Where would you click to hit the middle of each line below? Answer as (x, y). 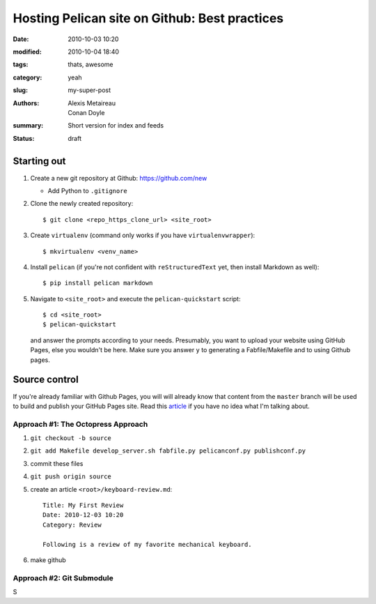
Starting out (39, 161)
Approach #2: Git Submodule (63, 577)
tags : (21, 65)
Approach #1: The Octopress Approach (80, 424)
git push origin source (71, 477)
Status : (24, 138)
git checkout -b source (71, 438)
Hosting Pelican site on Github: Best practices (148, 18)
